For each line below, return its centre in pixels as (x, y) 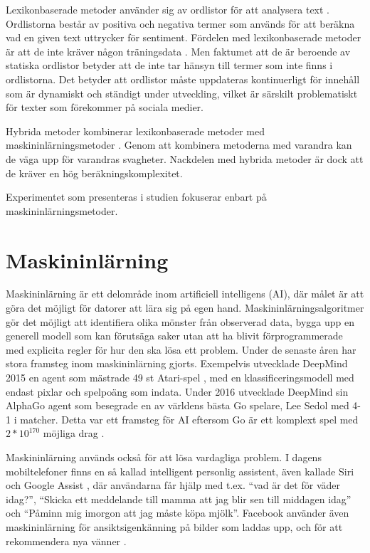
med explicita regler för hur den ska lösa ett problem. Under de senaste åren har (181, 349)
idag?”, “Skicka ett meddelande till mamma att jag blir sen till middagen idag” (179, 499)
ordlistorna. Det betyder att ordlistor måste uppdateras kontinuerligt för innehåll (183, 79)
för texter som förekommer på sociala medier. (105, 107)
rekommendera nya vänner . (66, 541)
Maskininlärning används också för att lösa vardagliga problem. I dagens (164, 457)
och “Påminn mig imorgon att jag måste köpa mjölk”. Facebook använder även (178, 513)
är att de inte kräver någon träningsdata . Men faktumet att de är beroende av (178, 51)
